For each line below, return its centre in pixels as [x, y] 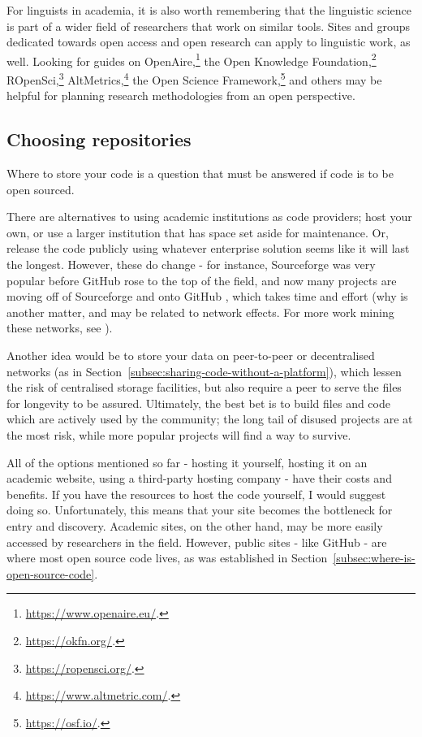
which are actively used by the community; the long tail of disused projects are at [210, 419]
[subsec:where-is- [374, 558]
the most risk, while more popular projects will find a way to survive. [179, 434]
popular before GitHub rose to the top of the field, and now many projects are [202, 280]
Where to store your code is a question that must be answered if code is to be [200, 173]
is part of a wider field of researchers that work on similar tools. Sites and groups [209, 26]
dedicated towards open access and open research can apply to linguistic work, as [209, 42]
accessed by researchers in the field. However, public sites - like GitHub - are [197, 542]
